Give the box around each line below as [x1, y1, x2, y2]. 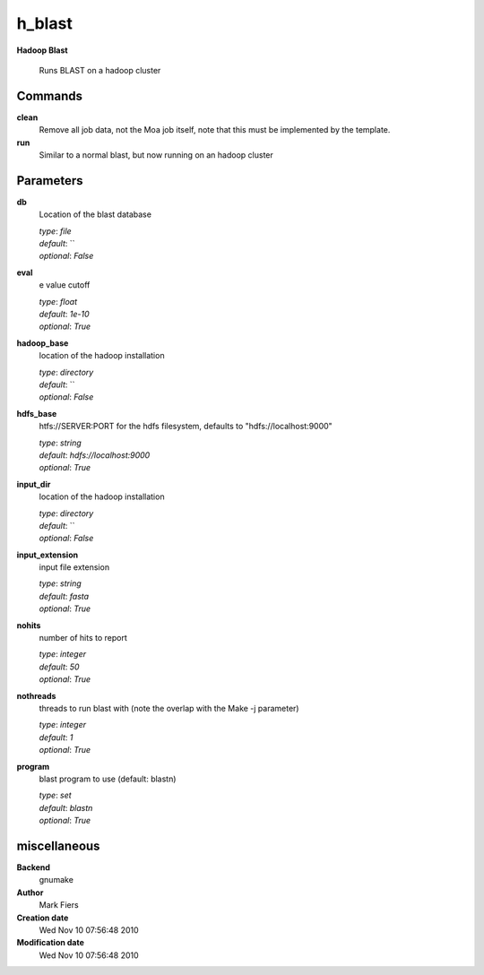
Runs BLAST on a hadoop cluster [39, 65, 161, 75]
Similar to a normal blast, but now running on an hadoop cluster [39, 150, 273, 160]
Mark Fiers [39, 900, 80, 910]
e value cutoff [39, 280, 91, 290]
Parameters [16, 173, 83, 188]
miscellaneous [16, 838, 100, 853]
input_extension [16, 549, 79, 560]
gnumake [39, 875, 73, 885]
